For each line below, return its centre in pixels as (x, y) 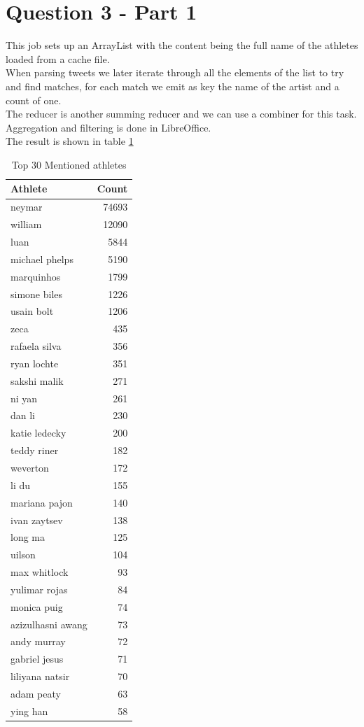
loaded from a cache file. (58, 58)
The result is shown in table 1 (70, 141)
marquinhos (36, 276)
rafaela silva (36, 346)
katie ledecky (38, 433)
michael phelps (42, 259)
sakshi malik (37, 380)
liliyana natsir (40, 676)
